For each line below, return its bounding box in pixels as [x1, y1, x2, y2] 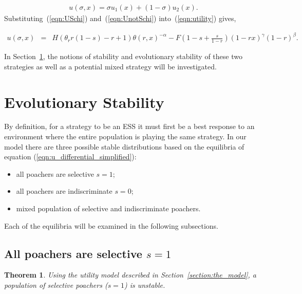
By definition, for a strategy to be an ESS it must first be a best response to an [4, 121, 255, 132]
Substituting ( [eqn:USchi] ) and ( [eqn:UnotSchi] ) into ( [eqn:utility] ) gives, [4, 13, 236, 24]
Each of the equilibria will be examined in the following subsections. [4, 220, 218, 231]
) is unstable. [124, 280, 165, 290]
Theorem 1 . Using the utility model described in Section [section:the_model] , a [4, 269, 257, 280]
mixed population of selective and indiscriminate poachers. [16, 203, 201, 214]
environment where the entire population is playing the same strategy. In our [4, 131, 247, 142]
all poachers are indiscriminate [16, 186, 112, 196]
